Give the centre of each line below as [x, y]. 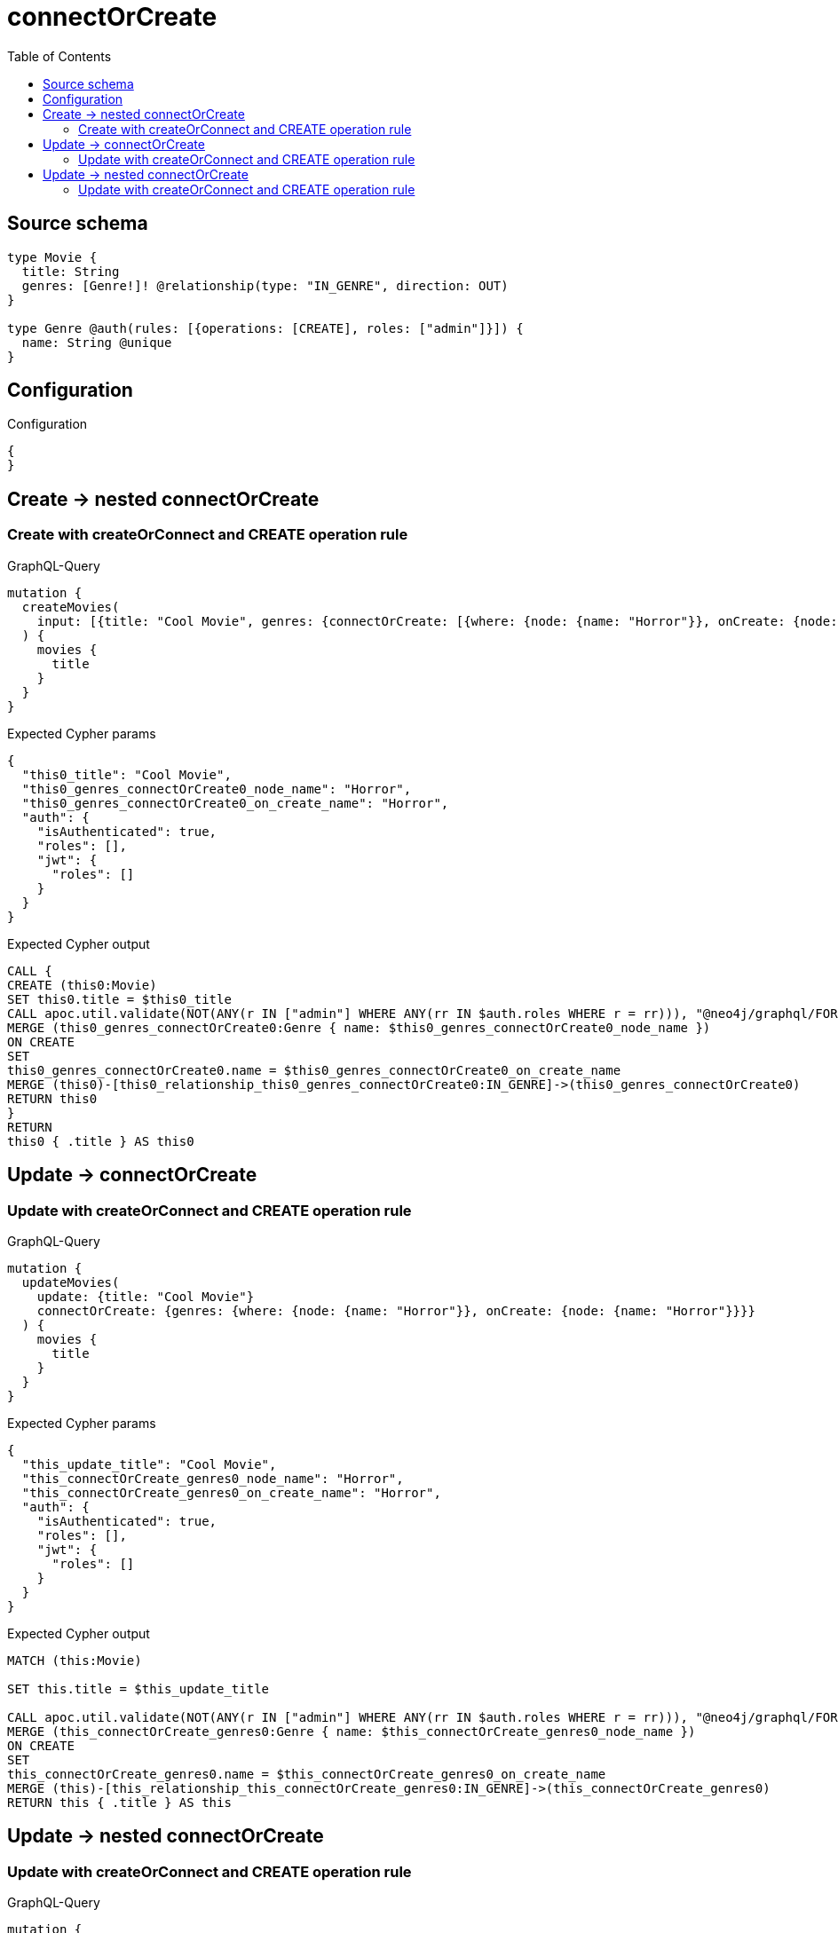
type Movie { [52, 257]
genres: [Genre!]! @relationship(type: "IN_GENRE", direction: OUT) [265, 285]
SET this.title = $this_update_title [138, 1688]
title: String [71, 271]
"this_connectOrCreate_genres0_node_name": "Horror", [213, 1478]
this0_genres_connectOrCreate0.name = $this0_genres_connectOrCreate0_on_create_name [314, 1070]
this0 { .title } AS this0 [101, 1141]
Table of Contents [59, 56]
